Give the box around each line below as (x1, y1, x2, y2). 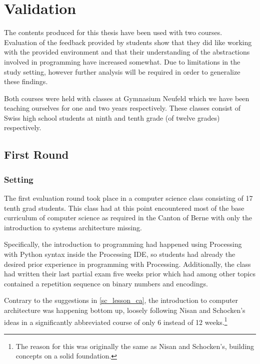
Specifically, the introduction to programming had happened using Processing (4, 239, 242, 249)
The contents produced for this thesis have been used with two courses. (4, 27, 222, 38)
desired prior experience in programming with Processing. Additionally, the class (4, 258, 251, 269)
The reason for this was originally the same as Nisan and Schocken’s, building (15, 340, 254, 351)
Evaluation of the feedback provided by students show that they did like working (4, 37, 252, 47)
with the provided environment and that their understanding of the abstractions (4, 47, 250, 57)
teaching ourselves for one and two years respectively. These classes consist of (4, 103, 240, 113)
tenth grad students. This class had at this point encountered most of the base (4, 202, 244, 213)
